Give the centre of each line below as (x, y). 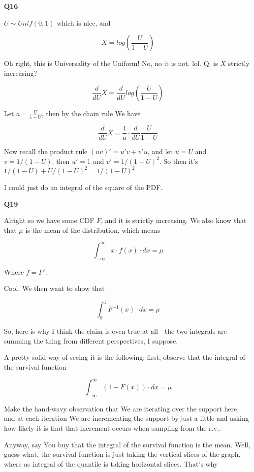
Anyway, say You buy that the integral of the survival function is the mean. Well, (127, 444)
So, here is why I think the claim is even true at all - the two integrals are (115, 331)
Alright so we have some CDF (49, 220)
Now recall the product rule (46, 151)
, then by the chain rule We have (91, 113)
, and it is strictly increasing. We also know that (174, 220)
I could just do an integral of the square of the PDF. (83, 187)
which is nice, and (84, 22)
